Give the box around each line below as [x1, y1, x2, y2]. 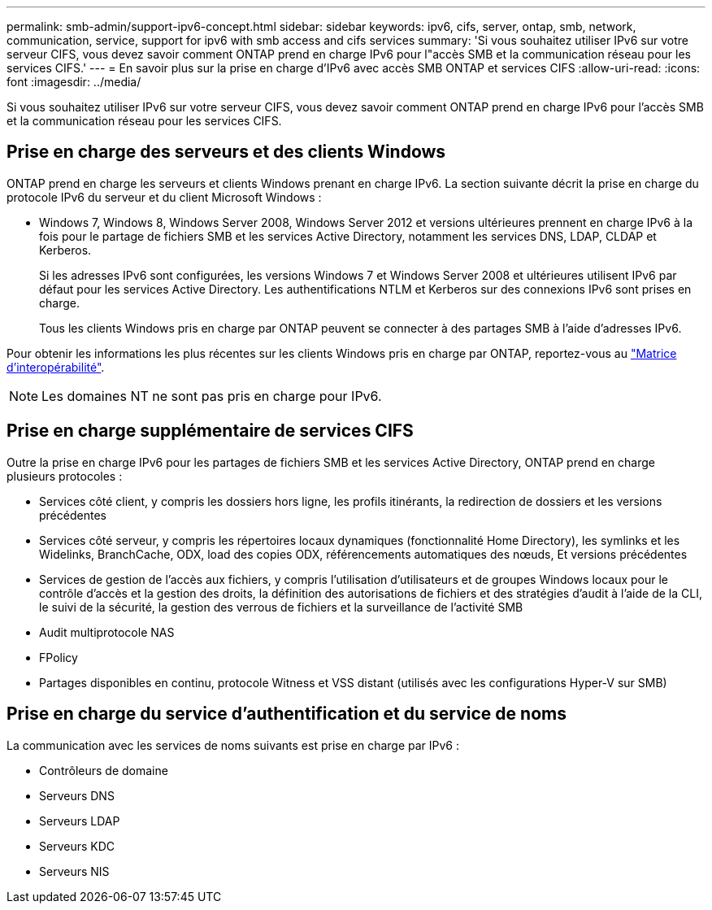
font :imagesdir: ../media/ [7, 75, 141, 89]
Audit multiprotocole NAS [39, 625, 175, 639]
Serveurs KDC [39, 838, 115, 853]
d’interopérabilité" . [7, 359, 105, 374]
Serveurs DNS [39, 788, 115, 803]
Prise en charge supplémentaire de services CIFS [7, 420, 414, 442]
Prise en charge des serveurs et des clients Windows [7, 142, 446, 163]
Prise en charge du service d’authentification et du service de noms [7, 703, 567, 725]
